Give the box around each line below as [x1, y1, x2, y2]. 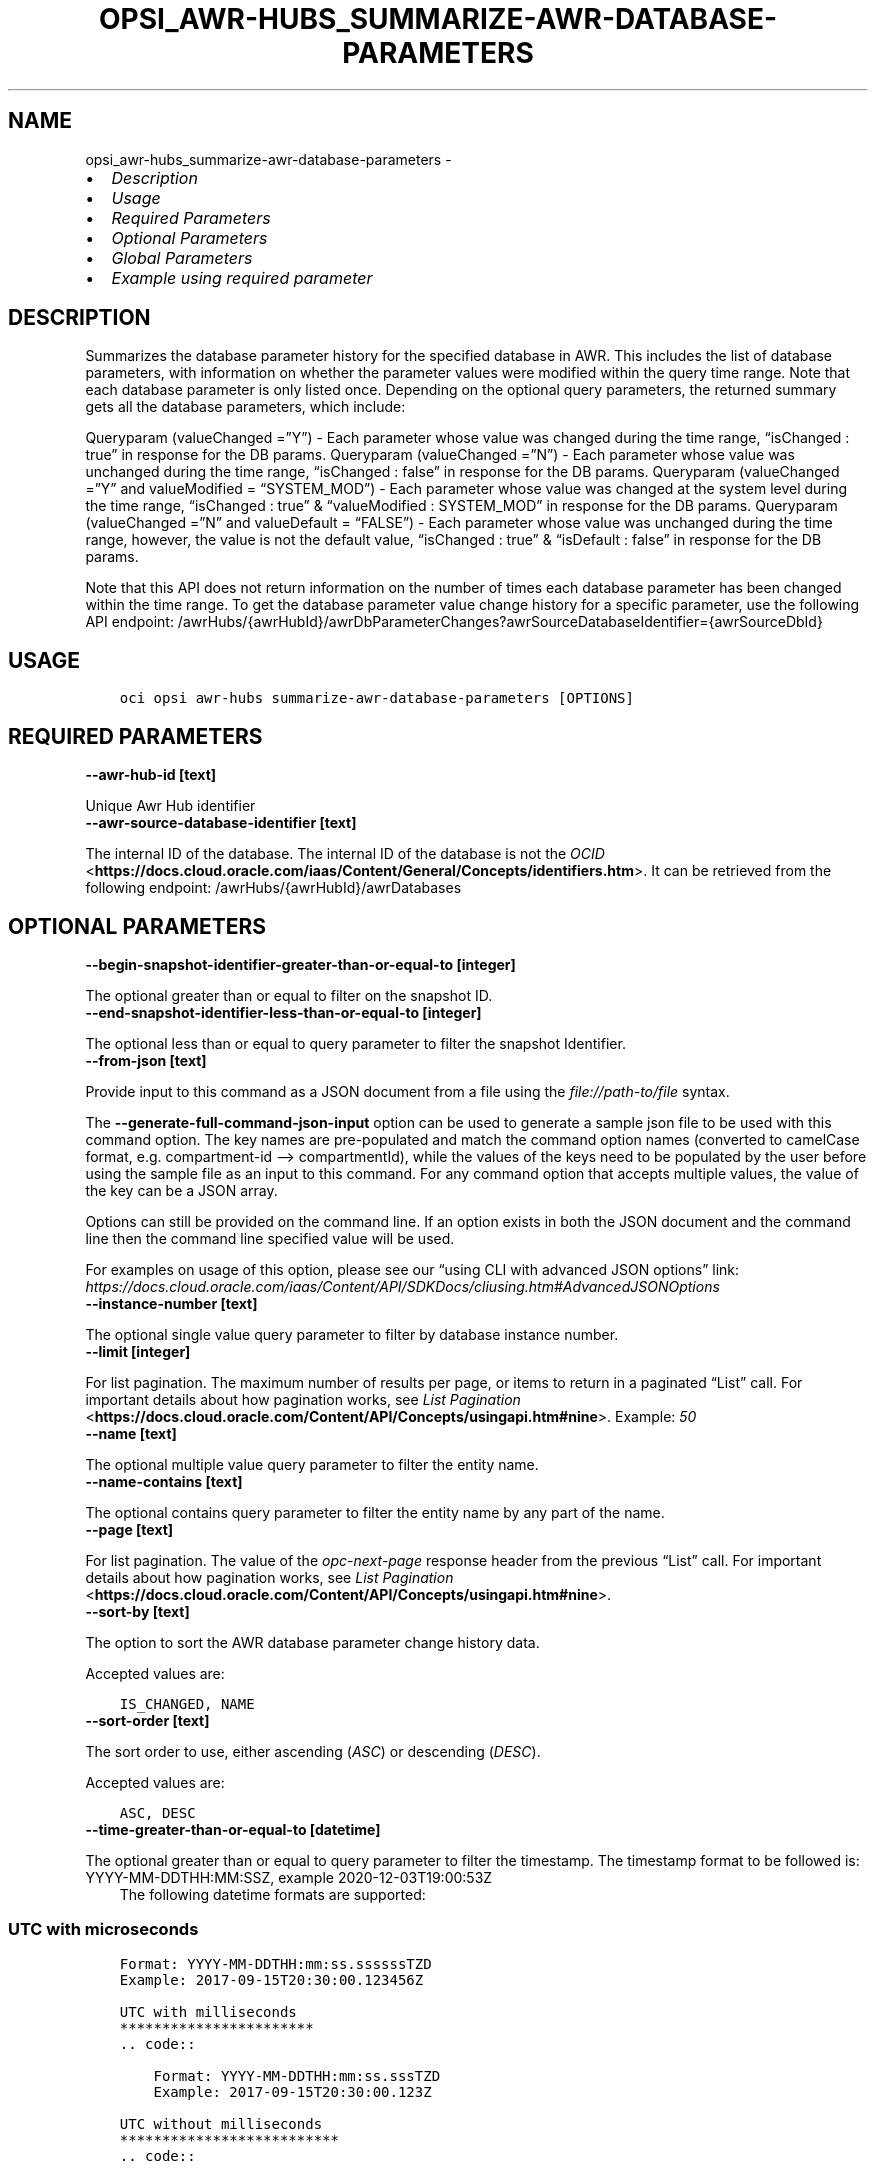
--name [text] [85, 1424, 177, 1442]
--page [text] [85, 1520, 174, 1538]
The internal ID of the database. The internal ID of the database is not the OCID [85, 845, 605, 863]
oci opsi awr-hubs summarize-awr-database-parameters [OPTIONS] [119, 690, 634, 707]
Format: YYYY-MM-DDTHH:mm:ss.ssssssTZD [119, 1955, 432, 1972]
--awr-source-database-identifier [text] [85, 814, 357, 832]
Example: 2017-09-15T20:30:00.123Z [153, 2083, 432, 2100]
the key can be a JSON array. [85, 1181, 278, 1199]
